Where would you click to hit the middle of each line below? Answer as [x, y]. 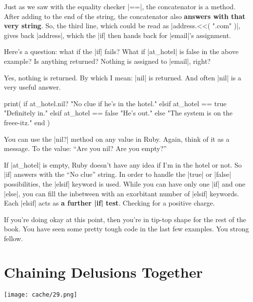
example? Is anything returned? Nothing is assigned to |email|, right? [107, 61]
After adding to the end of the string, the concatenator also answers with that [125, 16]
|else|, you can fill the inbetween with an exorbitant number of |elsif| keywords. [122, 193]
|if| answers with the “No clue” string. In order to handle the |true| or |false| [118, 174]
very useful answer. [32, 87]
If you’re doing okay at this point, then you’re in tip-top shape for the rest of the [125, 219]
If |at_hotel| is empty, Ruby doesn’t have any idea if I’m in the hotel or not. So [123, 164]
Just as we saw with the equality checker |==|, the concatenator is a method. [120, 6]
